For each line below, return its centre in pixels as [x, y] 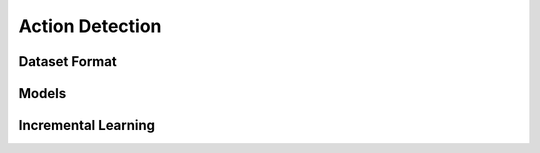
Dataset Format [67, 61]
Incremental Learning [86, 125]
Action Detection [90, 26]
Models [42, 93]
